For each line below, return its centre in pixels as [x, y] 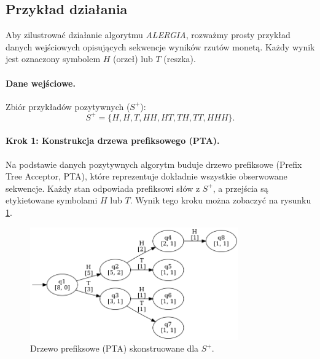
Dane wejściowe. [41, 83]
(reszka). [180, 59]
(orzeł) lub [133, 59]
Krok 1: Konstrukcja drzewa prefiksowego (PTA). [113, 140]
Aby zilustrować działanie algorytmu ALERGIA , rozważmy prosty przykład [148, 35]
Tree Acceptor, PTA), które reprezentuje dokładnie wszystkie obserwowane [146, 176]
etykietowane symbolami [52, 200]
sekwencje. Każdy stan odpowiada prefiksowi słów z [103, 188]
